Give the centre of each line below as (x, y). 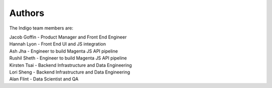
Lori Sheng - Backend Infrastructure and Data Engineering (70, 72)
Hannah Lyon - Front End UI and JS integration (57, 44)
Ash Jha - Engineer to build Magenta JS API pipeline (64, 51)
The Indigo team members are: (41, 28)
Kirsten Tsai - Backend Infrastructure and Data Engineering (71, 65)
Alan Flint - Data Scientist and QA (44, 79)
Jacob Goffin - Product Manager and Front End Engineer (68, 37)
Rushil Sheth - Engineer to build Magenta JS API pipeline (68, 58)
